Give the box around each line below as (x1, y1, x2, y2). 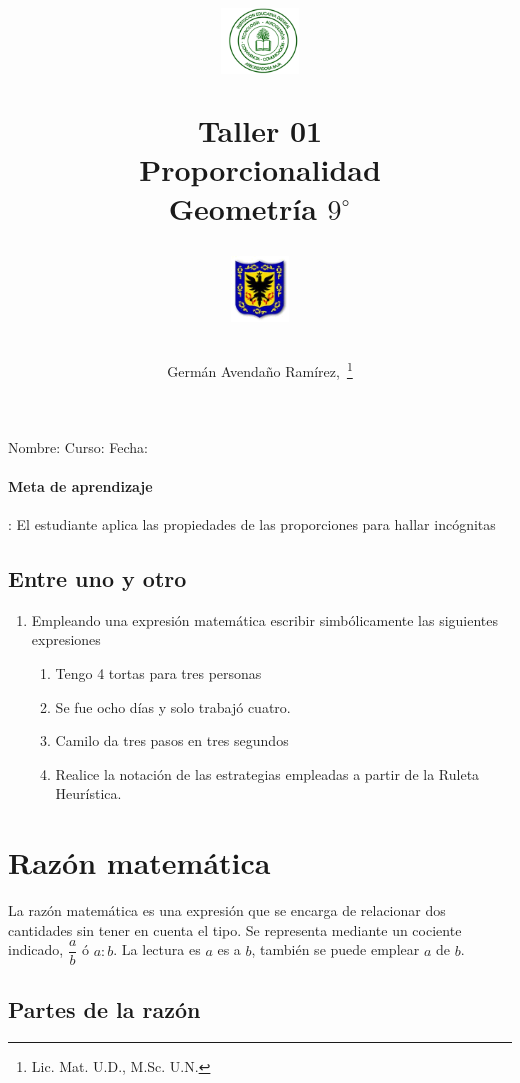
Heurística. (55, 783, 122, 804)
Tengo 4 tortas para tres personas (55, 663, 262, 684)
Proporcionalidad (139, 148, 381, 189)
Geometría (168, 187, 317, 228)
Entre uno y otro (8, 563, 187, 594)
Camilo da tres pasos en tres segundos (55, 730, 289, 751)
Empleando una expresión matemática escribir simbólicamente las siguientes (31, 609, 499, 630)
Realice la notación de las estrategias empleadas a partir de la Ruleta (55, 763, 480, 784)
